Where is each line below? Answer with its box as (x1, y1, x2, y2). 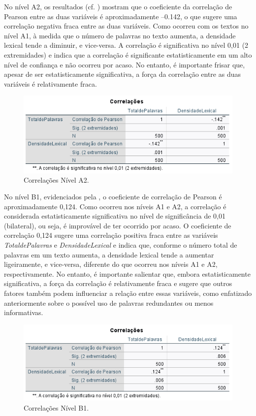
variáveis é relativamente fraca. (4, 78, 97, 89)
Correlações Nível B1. (24, 402, 89, 413)
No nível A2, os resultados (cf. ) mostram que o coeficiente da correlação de (4, 1, 232, 11)
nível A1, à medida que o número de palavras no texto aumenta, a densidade (4, 30, 236, 40)
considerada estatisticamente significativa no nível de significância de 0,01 (4, 211, 225, 221)
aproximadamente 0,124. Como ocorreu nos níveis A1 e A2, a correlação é (4, 201, 226, 211)
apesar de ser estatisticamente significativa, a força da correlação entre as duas (4, 69, 241, 79)
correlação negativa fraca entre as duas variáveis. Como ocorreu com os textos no (4, 21, 249, 31)
